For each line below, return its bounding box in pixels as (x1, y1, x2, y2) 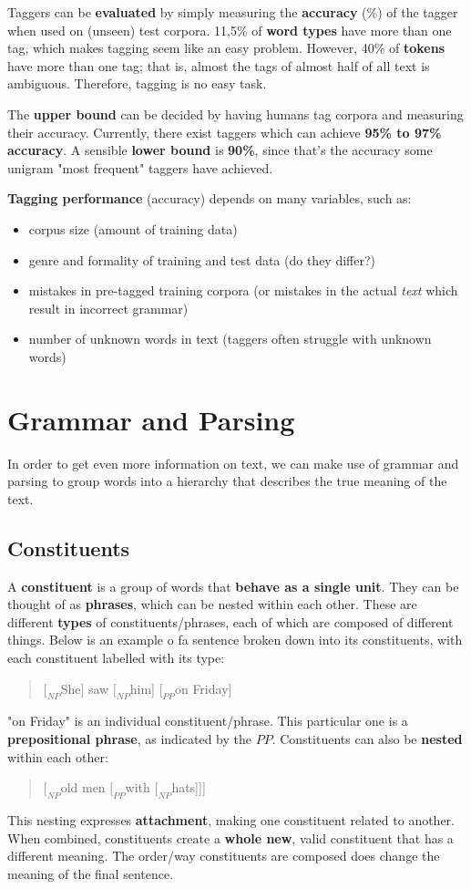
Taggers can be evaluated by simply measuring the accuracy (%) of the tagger (7, 3, 458, 21)
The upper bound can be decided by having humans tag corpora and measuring (7, 104, 464, 123)
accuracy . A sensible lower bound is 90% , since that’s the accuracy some (7, 140, 433, 160)
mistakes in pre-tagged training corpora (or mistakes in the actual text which (28, 281, 458, 300)
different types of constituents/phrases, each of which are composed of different (7, 612, 454, 631)
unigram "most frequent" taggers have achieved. (7, 158, 273, 177)
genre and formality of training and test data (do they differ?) (28, 250, 376, 269)
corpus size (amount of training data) (28, 219, 238, 238)
